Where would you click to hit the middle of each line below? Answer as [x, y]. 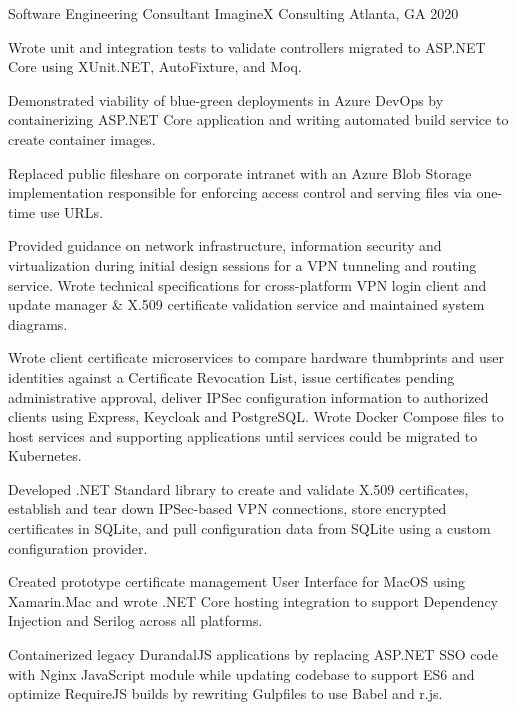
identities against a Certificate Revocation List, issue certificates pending [231, 376]
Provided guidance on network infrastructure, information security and [225, 245]
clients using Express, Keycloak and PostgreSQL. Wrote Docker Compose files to [256, 416]
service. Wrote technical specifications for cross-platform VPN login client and [247, 284]
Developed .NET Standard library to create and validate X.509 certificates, [238, 488]
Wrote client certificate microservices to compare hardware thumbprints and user [256, 357]
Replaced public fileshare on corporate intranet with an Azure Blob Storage [240, 172]
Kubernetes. [45, 455]
